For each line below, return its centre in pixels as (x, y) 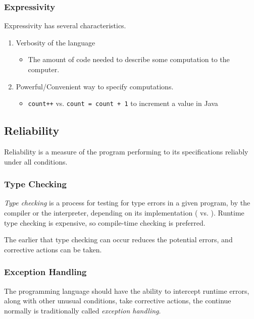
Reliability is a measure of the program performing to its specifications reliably (126, 152)
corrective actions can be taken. (53, 249)
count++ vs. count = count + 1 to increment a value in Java (123, 103)
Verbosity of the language (56, 42)
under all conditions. (36, 161)
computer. (44, 69)
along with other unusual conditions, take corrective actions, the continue (118, 301)
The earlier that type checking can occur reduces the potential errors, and (118, 240)
